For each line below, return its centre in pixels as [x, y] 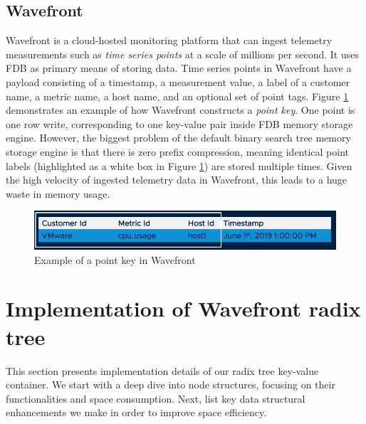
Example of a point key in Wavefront [115, 259]
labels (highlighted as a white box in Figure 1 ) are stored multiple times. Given [179, 165]
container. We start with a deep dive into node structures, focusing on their [171, 385]
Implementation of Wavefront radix [183, 308]
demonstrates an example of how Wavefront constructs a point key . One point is [181, 110]
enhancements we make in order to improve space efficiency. [136, 412]
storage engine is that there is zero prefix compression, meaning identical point [178, 151]
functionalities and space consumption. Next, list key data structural [156, 398]
